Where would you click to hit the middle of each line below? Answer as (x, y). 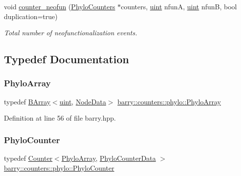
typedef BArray (27, 101)
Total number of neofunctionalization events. (71, 33)
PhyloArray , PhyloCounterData (109, 158)
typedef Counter (28, 158)
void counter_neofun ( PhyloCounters (60, 6)
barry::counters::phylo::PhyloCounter (59, 167)
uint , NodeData (83, 101)
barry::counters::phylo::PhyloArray (169, 101)
